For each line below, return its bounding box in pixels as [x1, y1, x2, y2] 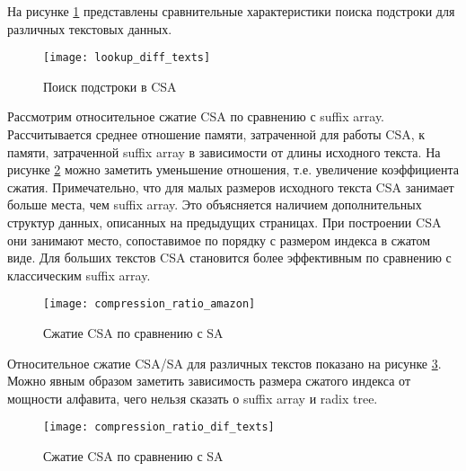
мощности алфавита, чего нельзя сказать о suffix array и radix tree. [7, 388, 378, 407]
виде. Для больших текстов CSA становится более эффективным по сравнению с [7, 248, 452, 267]
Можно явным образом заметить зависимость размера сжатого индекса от [7, 371, 411, 390]
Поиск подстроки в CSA [43, 76, 177, 95]
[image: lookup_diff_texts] [43, 51, 211, 65]
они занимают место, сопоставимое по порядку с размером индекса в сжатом [7, 230, 431, 249]
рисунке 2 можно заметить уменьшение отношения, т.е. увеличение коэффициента [7, 160, 460, 179]
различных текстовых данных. [7, 19, 172, 38]
